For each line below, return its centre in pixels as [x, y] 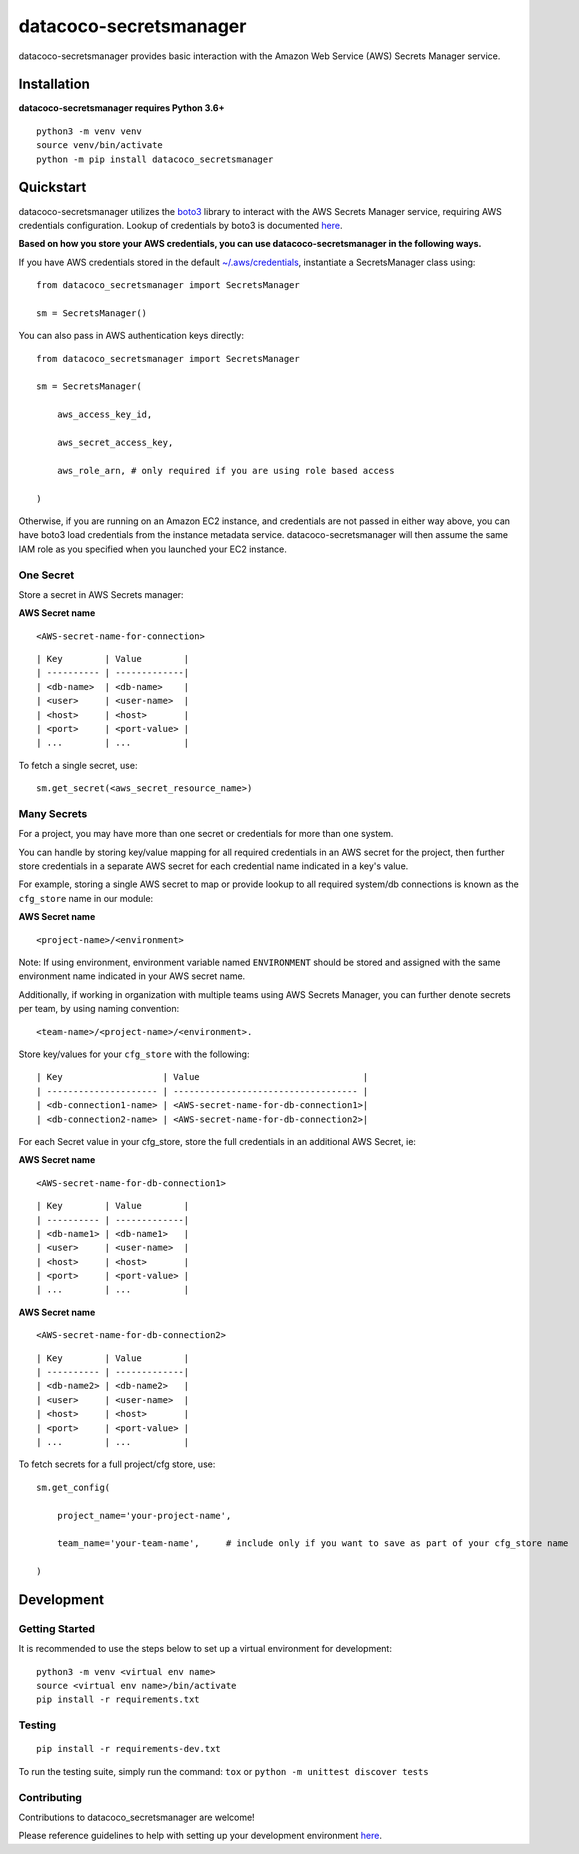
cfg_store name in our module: [86, 898]
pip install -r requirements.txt [118, 1699]
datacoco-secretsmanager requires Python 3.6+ [121, 108]
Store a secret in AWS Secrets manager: [101, 594]
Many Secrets [53, 813]
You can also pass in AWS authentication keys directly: [131, 336]
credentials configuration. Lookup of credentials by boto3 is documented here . [180, 225]
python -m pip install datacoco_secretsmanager [155, 159]
